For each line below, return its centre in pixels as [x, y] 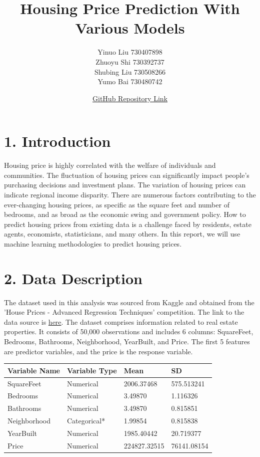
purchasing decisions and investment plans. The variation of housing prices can [125, 185]
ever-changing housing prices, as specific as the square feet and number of [117, 204]
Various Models [130, 28]
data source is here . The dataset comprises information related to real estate [121, 321]
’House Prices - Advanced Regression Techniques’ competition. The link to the [124, 312]
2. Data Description [73, 278]
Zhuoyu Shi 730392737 [130, 61]
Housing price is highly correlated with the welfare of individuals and [110, 165]
